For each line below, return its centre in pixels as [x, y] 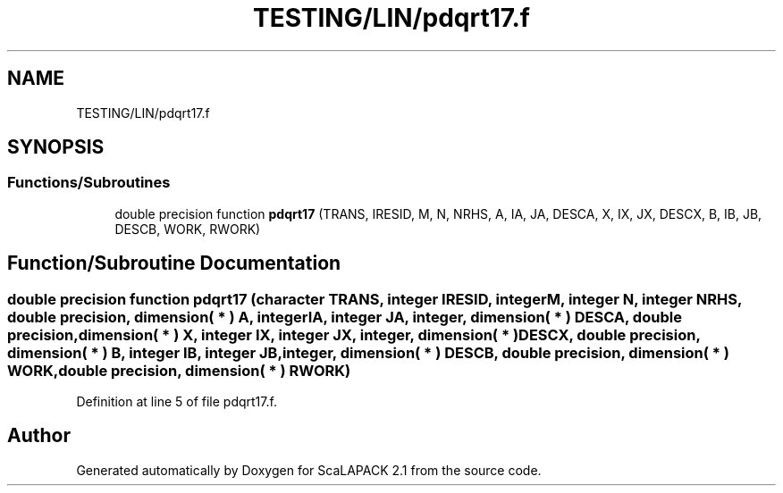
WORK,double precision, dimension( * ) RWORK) [179, 370]
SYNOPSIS [56, 147]
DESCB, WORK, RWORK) [188, 229]
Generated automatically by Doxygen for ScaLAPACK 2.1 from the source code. [309, 470]
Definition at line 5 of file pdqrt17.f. [177, 402]
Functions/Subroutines [89, 183]
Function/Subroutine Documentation [174, 263]
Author [39, 436]
